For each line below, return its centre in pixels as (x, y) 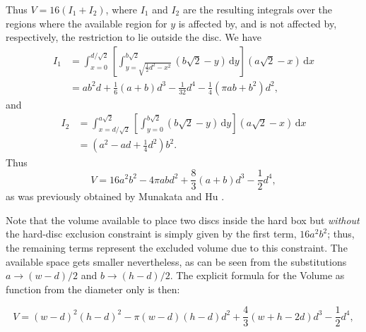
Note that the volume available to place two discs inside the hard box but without (183, 220)
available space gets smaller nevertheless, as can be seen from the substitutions (176, 261)
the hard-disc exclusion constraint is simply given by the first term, (151, 234)
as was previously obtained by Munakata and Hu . (115, 196)
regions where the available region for (87, 23)
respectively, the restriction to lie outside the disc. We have (134, 37)
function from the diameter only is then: (93, 289)
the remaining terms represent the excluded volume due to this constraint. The (177, 247)
